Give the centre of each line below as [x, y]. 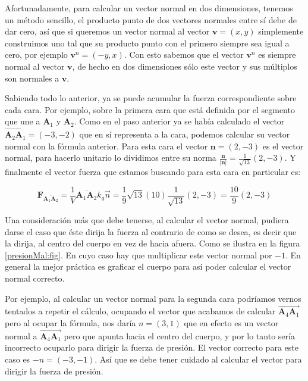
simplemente [281, 31]
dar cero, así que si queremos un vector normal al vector [107, 31]
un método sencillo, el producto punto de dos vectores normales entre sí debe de [151, 19]
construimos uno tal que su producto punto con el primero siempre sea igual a [147, 43]
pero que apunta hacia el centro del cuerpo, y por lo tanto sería [179, 335]
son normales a [32, 78]
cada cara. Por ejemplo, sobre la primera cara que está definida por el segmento [150, 109]
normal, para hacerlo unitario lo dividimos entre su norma [111, 157]
